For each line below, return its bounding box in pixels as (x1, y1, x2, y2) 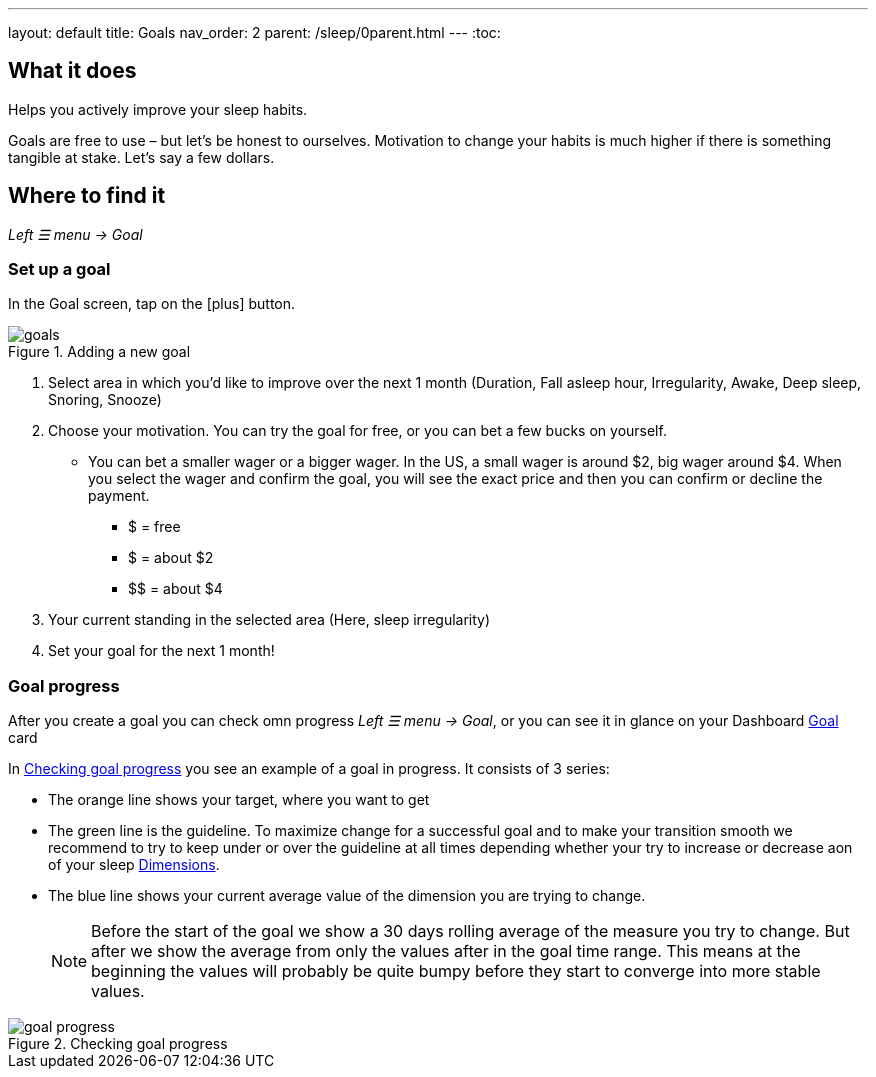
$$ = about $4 (128, 580, 223, 598)
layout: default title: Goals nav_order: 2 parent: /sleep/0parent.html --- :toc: (8, 24, 501, 41)
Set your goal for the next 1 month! (48, 642, 275, 660)
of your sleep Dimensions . (48, 856, 220, 874)
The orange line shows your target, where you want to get (48, 791, 430, 809)
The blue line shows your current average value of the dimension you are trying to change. (48, 887, 646, 905)
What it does (8, 58, 137, 84)
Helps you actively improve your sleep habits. (8, 100, 308, 118)
